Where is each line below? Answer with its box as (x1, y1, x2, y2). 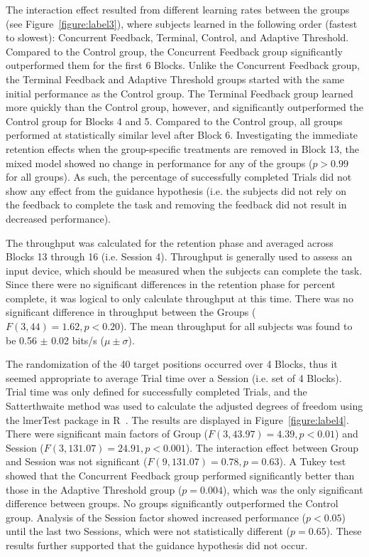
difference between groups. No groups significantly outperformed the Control (6, 496, 338, 511)
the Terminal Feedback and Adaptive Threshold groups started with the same (6, 71, 345, 86)
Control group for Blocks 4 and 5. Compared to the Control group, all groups (6, 113, 343, 128)
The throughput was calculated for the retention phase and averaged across (6, 235, 334, 250)
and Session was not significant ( (6, 454, 148, 469)
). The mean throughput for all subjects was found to (120, 319, 353, 334)
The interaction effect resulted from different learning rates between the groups (6, 2, 350, 16)
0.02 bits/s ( (51, 332, 104, 347)
